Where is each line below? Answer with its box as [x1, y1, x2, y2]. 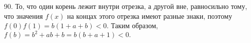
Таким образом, [111, 20, 158, 31]
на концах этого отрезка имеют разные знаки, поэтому [67, 10, 232, 21]
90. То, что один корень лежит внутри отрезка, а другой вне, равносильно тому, [4, 1, 248, 11]
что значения [4, 10, 43, 21]
